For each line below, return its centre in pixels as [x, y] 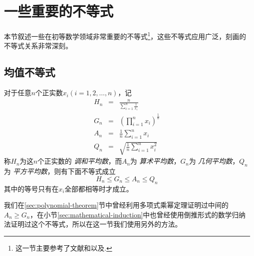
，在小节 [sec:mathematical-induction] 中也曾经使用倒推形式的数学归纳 [138, 214]
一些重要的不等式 [59, 11]
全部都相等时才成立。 [99, 188]
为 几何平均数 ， [214, 161]
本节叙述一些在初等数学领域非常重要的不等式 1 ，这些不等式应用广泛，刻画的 [125, 35]
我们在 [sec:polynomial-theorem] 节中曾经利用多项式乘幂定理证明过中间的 [116, 205]
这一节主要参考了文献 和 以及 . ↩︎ [64, 248]
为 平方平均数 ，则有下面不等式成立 [60, 171]
